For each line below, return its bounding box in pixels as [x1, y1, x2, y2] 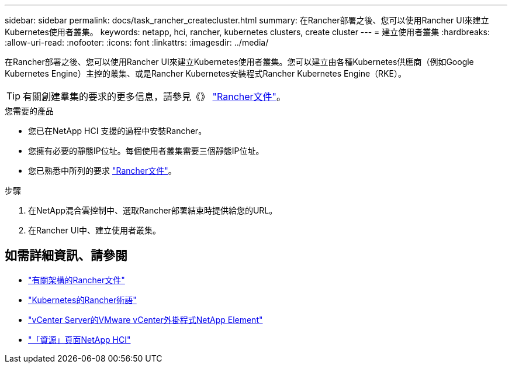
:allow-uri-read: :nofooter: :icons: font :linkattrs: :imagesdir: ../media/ [5, 37, 269, 47]
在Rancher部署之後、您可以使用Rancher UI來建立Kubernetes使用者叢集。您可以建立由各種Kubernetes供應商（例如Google [5, 57, 474, 67]
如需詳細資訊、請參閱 [5, 248, 127, 263]
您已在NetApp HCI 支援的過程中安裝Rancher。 [28, 126, 207, 136]
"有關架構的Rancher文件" [28, 274, 125, 285]
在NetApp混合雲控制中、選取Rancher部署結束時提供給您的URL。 [28, 205, 278, 215]
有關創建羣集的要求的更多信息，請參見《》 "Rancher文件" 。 [23, 91, 286, 102]
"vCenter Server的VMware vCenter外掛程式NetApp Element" [28, 314, 263, 325]
